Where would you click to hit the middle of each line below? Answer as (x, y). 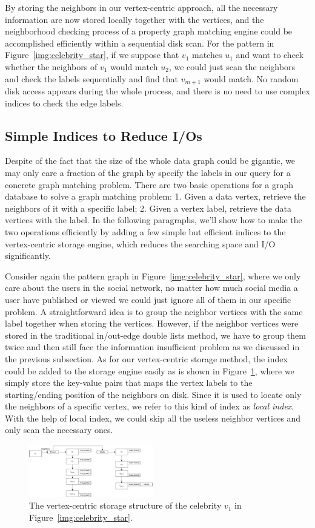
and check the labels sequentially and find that (92, 78)
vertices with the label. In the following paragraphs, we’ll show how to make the (154, 220)
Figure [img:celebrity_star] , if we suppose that (92, 55)
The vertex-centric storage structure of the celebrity (125, 505)
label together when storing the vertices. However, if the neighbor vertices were (152, 323)
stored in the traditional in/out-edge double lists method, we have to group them (155, 335)
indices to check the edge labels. (64, 103)
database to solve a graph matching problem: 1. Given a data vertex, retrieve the (155, 196)
